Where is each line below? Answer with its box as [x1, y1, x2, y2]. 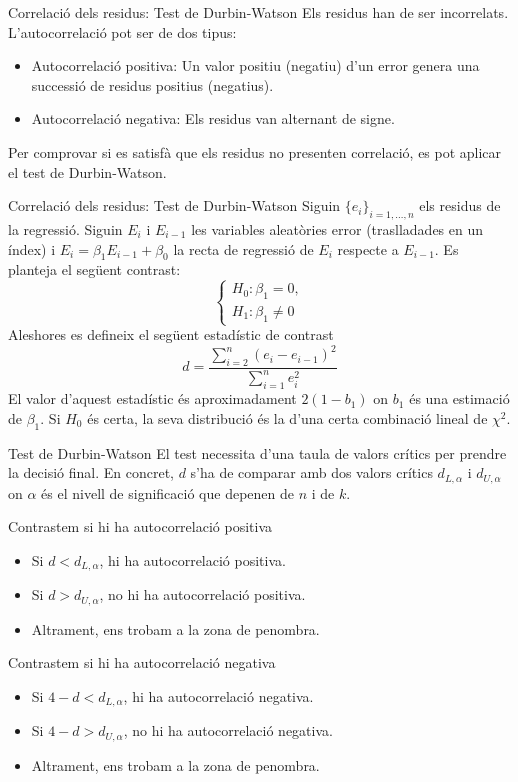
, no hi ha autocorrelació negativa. [123, 720, 333, 741]
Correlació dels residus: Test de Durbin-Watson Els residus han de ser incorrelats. [8, 2, 509, 22]
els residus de [419, 195, 501, 216]
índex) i [8, 238, 56, 259]
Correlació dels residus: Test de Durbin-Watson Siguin [8, 195, 341, 216]
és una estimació [409, 388, 510, 409]
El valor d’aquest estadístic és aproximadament [8, 388, 297, 409]
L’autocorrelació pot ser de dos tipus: [8, 21, 237, 42]
